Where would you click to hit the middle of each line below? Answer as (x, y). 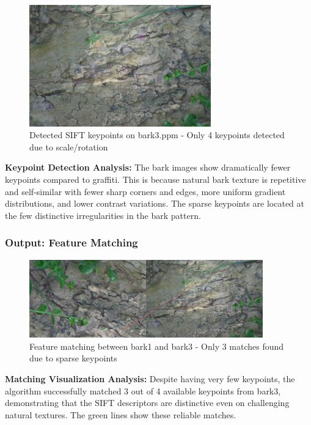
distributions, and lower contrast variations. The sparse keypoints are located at (155, 203)
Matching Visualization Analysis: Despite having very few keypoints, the (150, 378)
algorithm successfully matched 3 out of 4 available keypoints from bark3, (143, 390)
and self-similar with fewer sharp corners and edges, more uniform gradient (145, 191)
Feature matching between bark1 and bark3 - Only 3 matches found (157, 346)
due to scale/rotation (69, 146)
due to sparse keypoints (73, 358)
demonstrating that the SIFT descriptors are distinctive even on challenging (147, 403)
